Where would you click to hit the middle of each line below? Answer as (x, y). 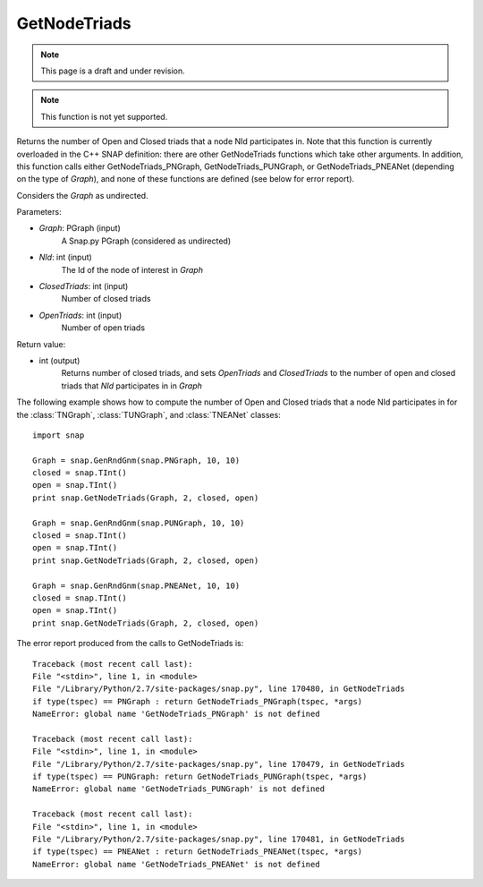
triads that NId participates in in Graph (132, 386)
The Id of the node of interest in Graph (132, 269)
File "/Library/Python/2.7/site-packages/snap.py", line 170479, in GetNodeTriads (219, 764)
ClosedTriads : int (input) (84, 286)
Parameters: (39, 212)
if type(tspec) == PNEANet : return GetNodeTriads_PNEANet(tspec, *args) (198, 852)
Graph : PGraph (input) (80, 228)
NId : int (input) (66, 257)
